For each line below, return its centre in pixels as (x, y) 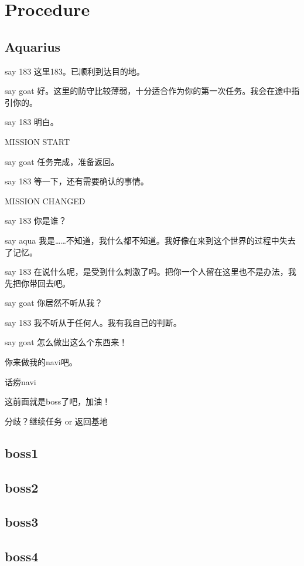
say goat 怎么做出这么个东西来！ (66, 342)
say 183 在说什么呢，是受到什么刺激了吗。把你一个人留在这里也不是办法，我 (151, 272)
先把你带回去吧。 (37, 283)
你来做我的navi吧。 (41, 362)
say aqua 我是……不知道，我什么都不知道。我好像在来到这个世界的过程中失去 (150, 240)
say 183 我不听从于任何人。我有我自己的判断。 (93, 322)
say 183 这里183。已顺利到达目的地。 (75, 71)
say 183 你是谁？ (36, 220)
